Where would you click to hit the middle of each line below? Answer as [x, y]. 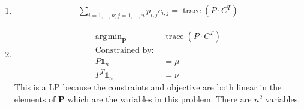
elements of [35, 99]
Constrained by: [124, 50]
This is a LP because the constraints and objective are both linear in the [148, 87]
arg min [108, 36]
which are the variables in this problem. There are [159, 99]
